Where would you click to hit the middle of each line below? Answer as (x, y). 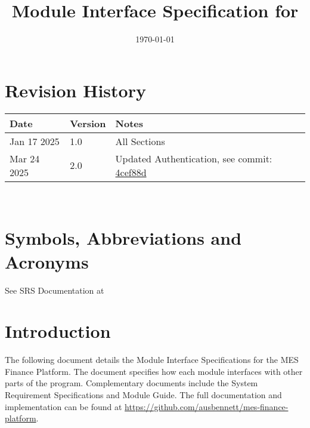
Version (88, 123)
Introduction (58, 331)
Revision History (75, 90)
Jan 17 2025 (35, 141)
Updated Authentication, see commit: (194, 158)
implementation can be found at (63, 406)
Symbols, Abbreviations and (123, 238)
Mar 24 (25, 158)
